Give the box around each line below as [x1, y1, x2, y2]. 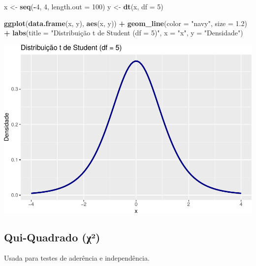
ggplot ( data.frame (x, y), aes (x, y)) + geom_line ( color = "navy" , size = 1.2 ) [4, 18, 247, 28]
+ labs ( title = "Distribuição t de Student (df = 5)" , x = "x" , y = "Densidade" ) [4, 28, 243, 38]
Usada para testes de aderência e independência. [4, 252, 150, 263]
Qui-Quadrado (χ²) [4, 229, 100, 244]
